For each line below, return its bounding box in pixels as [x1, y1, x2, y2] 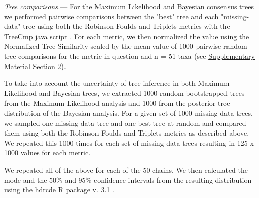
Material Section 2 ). [4, 60, 66, 71]
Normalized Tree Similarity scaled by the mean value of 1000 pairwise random [4, 41, 247, 51]
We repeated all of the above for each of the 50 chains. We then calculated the [4, 164, 248, 175]
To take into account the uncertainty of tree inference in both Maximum [4, 78, 230, 88]
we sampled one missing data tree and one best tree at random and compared [4, 117, 246, 128]
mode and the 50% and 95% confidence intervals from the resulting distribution [4, 174, 252, 185]
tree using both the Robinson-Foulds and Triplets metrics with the [23, 21, 230, 31]
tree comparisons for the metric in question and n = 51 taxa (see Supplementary [4, 50, 255, 61]
